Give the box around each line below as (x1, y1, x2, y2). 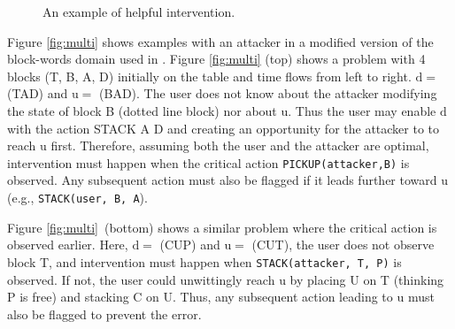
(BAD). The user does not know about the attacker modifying (99, 84, 437, 103)
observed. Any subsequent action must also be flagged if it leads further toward (7, 171, 437, 189)
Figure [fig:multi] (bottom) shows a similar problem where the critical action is (7, 218, 437, 236)
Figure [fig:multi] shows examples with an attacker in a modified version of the (7, 32, 434, 50)
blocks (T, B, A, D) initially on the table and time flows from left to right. (7, 66, 412, 85)
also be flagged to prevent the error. (7, 304, 202, 323)
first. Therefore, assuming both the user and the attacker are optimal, (50, 136, 429, 155)
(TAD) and (7, 84, 68, 103)
